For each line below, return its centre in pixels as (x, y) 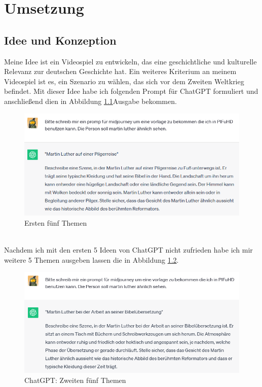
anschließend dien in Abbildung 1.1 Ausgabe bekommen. (90, 101)
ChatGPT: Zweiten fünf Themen (75, 380)
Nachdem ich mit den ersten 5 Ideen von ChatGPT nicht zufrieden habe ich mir (128, 249)
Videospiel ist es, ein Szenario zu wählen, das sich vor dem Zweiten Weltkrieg (124, 81)
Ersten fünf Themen (56, 222)
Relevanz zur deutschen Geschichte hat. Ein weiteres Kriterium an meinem (120, 71)
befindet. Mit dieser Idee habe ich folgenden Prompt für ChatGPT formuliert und (131, 91)
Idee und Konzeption (60, 40)
